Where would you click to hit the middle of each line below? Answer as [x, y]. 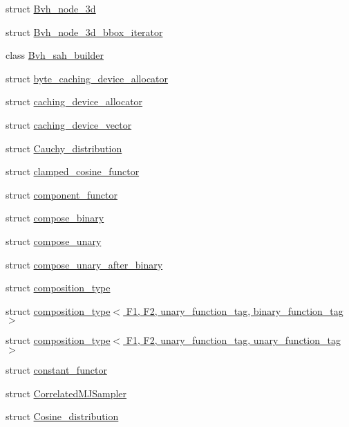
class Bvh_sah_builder [55, 55]
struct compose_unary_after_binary [84, 264]
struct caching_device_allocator [74, 101]
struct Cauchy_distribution [64, 148]
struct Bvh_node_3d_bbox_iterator [84, 31]
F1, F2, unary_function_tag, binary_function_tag [235, 310]
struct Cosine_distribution [62, 416]
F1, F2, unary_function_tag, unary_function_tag [233, 340]
